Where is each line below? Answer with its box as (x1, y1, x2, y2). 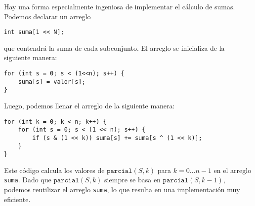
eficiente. (4, 194, 31, 204)
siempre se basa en (104, 174, 161, 185)
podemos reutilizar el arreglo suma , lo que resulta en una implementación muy (4, 184, 240, 195)
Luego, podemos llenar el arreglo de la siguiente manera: (4, 101, 175, 110)
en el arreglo (213, 165, 252, 175)
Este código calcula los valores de (4, 165, 105, 175)
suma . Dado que (4, 174, 51, 185)
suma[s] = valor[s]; (18, 78, 85, 85)
